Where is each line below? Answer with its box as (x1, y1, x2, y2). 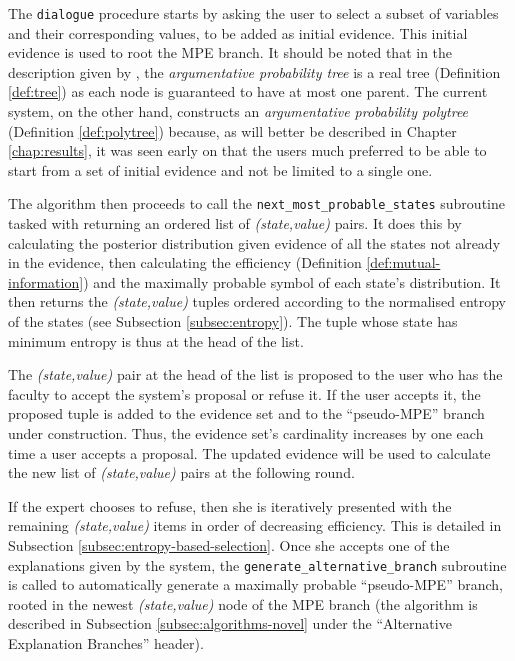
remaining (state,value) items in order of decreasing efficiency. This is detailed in (8, 515, 502, 536)
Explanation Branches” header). (8, 633, 204, 653)
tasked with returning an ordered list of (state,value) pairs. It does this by (8, 213, 462, 234)
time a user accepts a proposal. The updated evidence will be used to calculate (8, 442, 491, 463)
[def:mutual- (366, 252, 441, 273)
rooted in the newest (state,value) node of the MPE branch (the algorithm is (8, 593, 478, 614)
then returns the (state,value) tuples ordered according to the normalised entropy (8, 291, 506, 312)
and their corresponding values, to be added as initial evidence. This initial (8, 22, 468, 43)
